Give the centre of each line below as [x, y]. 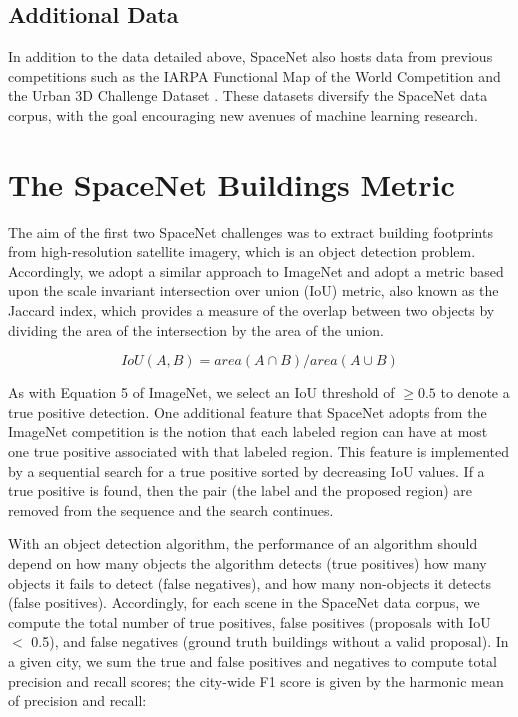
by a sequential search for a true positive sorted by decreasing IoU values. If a [246, 470]
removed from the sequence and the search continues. [171, 509]
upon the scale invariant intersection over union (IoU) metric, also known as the [253, 290]
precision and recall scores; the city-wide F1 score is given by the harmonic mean [256, 680]
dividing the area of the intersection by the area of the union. [196, 329]
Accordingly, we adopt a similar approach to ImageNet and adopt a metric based [256, 270]
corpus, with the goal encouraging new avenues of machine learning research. [243, 114]
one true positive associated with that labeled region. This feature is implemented [258, 451]
